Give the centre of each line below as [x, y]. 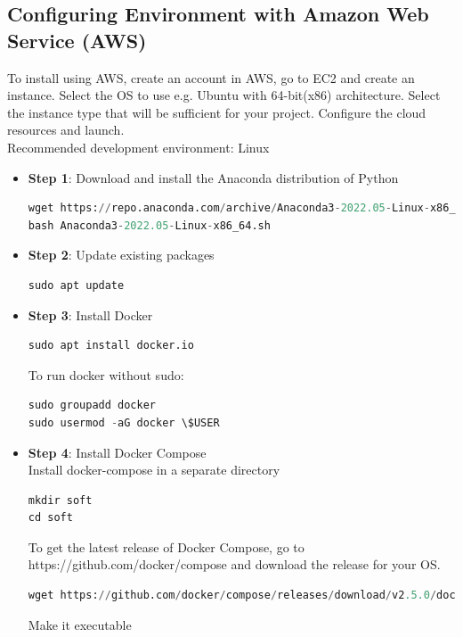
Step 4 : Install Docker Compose [117, 452]
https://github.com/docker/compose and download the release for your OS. [234, 564]
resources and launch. [66, 130]
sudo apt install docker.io [111, 346]
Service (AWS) [77, 40]
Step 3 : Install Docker [90, 314]
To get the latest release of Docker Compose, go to [166, 546]
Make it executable [80, 624]
